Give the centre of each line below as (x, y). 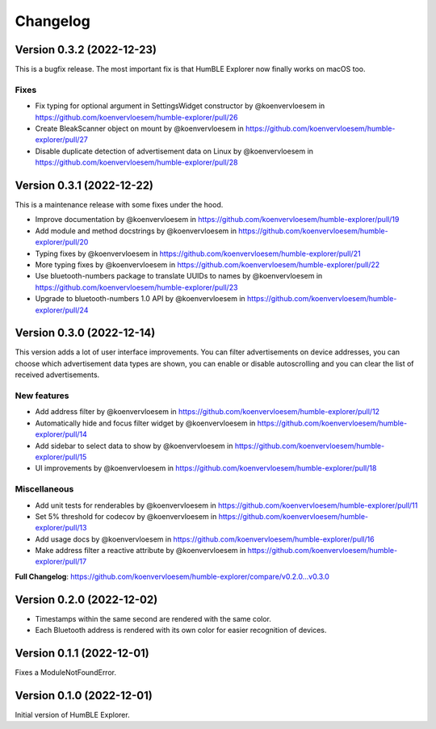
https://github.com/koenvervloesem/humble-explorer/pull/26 (136, 117)
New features (42, 396)
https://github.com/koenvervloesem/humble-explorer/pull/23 (136, 287)
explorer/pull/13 (61, 528)
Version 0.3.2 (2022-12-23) (86, 50)
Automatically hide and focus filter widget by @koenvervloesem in (145, 423)
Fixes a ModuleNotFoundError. (66, 672)
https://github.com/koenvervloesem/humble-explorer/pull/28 (136, 162)
